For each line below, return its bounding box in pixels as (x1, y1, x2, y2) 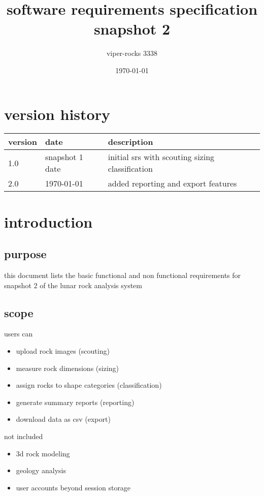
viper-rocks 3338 (106, 48, 158, 58)
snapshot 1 (45, 151, 83, 163)
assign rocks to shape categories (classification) (16, 380, 162, 390)
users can (4, 328, 33, 339)
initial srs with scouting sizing (108, 151, 215, 163)
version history (4, 103, 110, 124)
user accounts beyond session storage (16, 482, 131, 492)
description (108, 136, 153, 148)
